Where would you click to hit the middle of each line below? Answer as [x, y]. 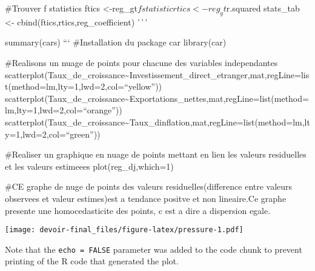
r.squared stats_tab [263, 8]
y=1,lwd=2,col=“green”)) [53, 134]
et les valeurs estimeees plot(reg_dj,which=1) [89, 166]
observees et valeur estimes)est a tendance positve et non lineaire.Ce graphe [146, 198]
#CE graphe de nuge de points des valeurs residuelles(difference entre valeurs [149, 186]
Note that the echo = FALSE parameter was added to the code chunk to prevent [154, 249]
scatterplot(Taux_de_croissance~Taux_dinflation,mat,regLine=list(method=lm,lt [157, 122]
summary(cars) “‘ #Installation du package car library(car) [116, 42]
